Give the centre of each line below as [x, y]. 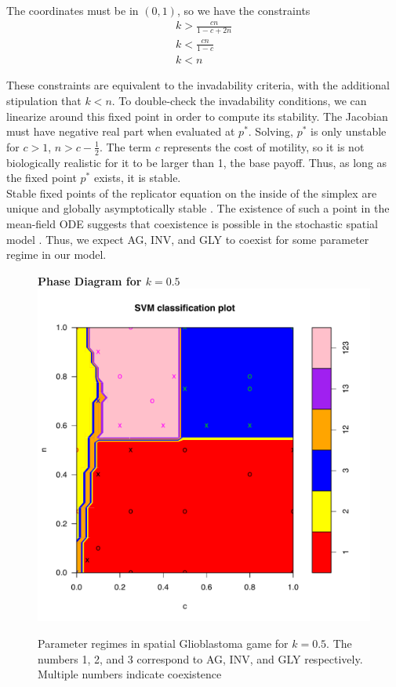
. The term [125, 146]
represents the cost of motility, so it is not [264, 146]
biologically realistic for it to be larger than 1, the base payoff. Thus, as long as [197, 162]
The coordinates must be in [73, 10]
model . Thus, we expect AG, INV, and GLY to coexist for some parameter [188, 239]
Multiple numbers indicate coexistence [130, 674]
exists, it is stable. [137, 178]
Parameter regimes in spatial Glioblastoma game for [163, 643]
